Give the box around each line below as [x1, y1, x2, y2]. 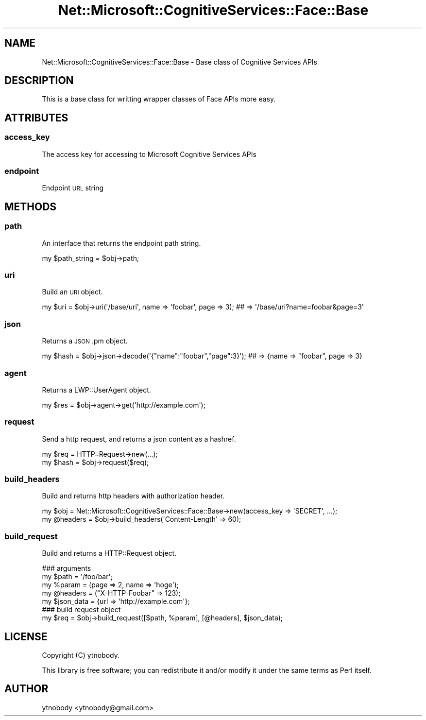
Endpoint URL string [42, 184, 104, 192]
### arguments [42, 564, 91, 573]
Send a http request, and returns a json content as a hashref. [42, 434, 236, 443]
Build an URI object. [42, 288, 103, 296]
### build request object [42, 605, 121, 614]
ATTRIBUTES [4, 111, 68, 124]
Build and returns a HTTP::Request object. [42, 549, 177, 558]
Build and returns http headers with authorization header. [42, 492, 225, 500]
